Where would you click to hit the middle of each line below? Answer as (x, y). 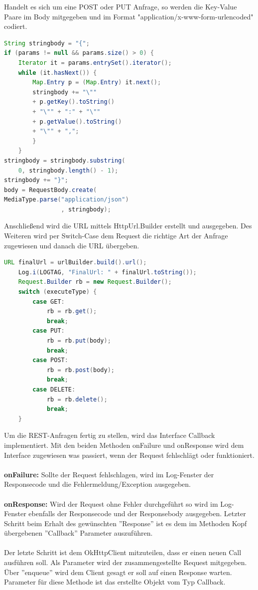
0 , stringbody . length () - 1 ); (68, 170)
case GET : (49, 301)
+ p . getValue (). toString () (77, 121)
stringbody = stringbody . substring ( (65, 160)
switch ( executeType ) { (58, 292)
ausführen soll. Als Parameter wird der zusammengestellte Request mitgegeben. (126, 562)
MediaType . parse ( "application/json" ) (66, 200)
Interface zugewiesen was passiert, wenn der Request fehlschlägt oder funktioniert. (129, 455)
